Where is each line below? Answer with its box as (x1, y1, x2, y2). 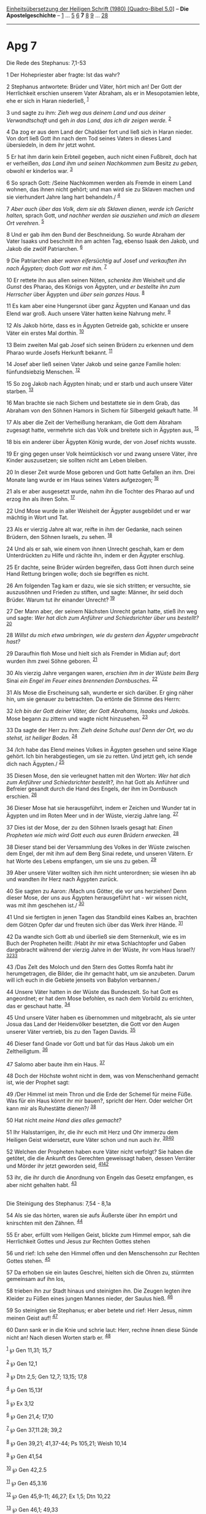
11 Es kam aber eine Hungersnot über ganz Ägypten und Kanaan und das (6, 302, 191, 310)
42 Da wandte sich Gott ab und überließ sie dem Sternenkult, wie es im (6, 933, 186, 940)
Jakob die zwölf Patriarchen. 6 (6, 244, 83, 252)
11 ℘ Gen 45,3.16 (6, 1478, 48, 1486)
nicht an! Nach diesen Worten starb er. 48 (6, 1332, 112, 1341)
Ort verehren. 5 (6, 218, 45, 226)
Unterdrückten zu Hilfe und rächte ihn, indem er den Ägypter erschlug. (6, 551, 185, 559)
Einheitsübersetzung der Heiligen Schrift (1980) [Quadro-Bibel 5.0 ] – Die (6, 6, 189, 12)
